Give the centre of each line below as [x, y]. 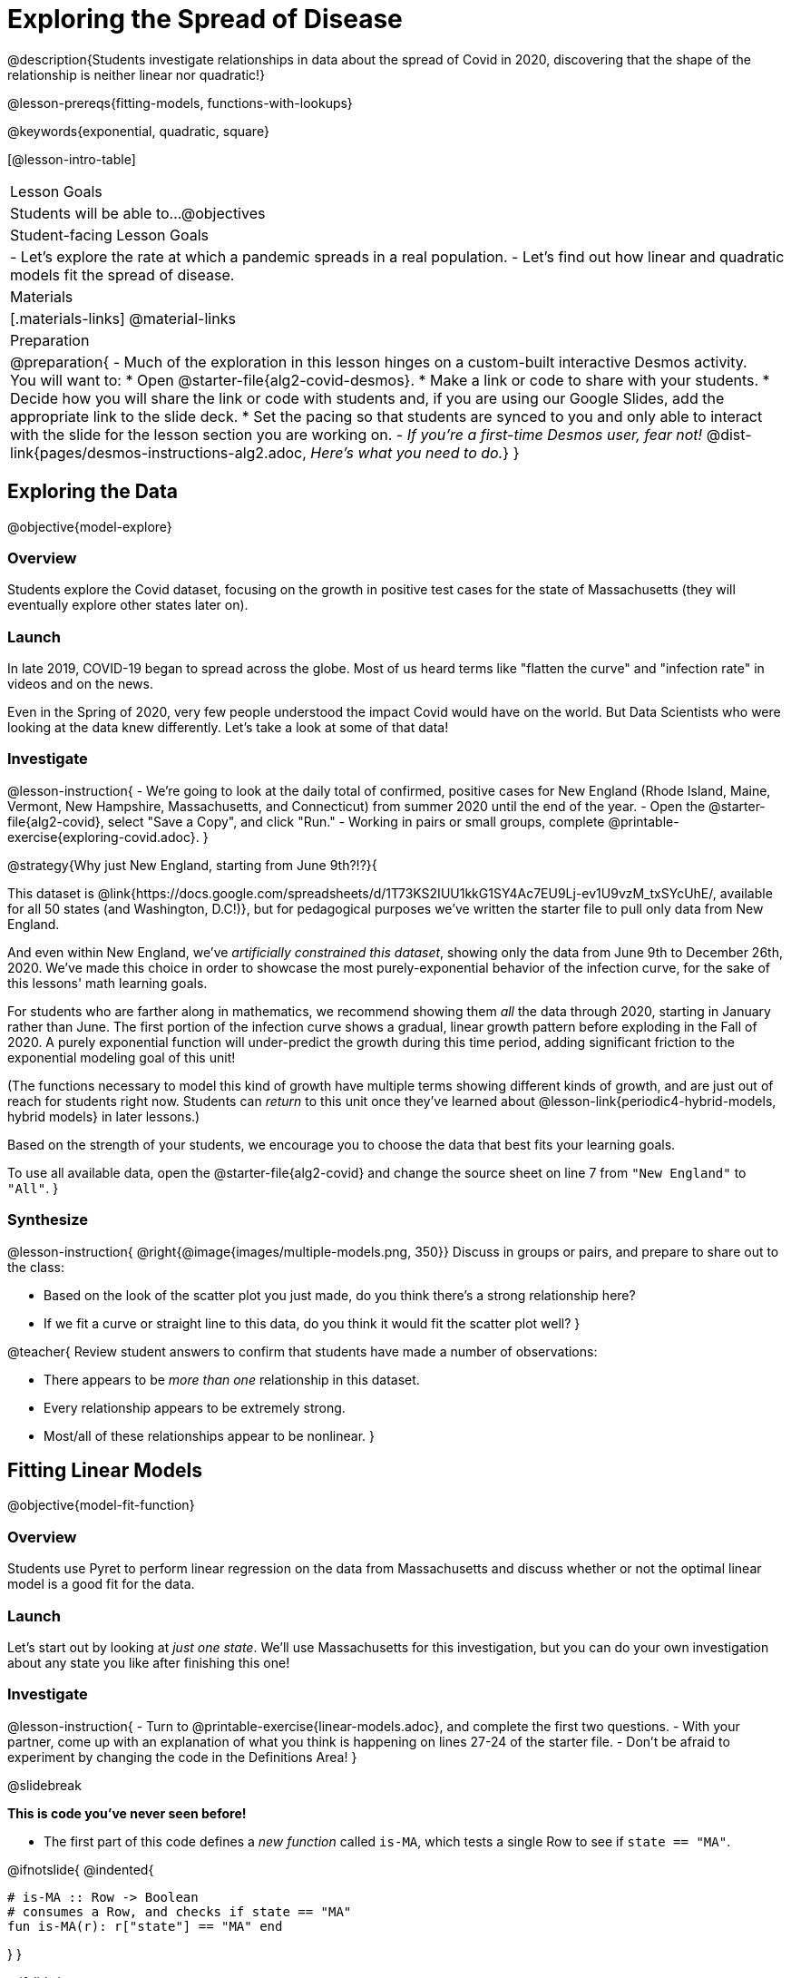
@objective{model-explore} [90, 526]
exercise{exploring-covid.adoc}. [103, 837]
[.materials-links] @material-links [123, 318]
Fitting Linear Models [105, 1471]
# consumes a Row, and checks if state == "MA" [180, 1911]
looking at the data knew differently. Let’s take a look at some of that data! [228, 728]
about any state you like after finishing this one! [149, 1662]
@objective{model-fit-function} [101, 1505]
